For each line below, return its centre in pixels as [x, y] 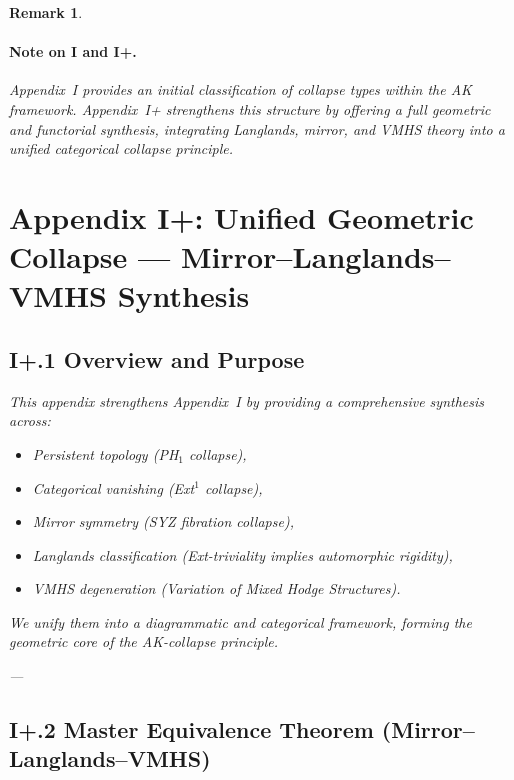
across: [30, 420]
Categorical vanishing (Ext [113, 487]
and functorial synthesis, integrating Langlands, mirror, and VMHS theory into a [257, 128]
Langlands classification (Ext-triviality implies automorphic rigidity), [242, 554]
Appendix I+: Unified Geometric [241, 216]
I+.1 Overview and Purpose [157, 358]
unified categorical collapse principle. [121, 148]
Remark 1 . [46, 12]
